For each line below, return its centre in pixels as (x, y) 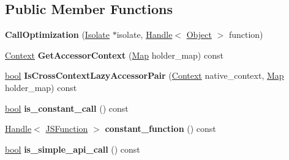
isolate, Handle (144, 35)
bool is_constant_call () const (67, 108)
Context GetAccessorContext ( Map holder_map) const (114, 55)
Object (199, 35)
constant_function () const (160, 129)
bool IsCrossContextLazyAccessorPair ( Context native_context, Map (144, 75)
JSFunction (67, 129)
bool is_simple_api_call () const (73, 149)
